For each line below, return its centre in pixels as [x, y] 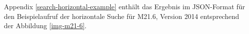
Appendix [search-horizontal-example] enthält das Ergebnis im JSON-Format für [124, 6]
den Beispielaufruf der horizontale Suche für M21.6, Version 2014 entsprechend [122, 16]
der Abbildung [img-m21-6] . [45, 25]
